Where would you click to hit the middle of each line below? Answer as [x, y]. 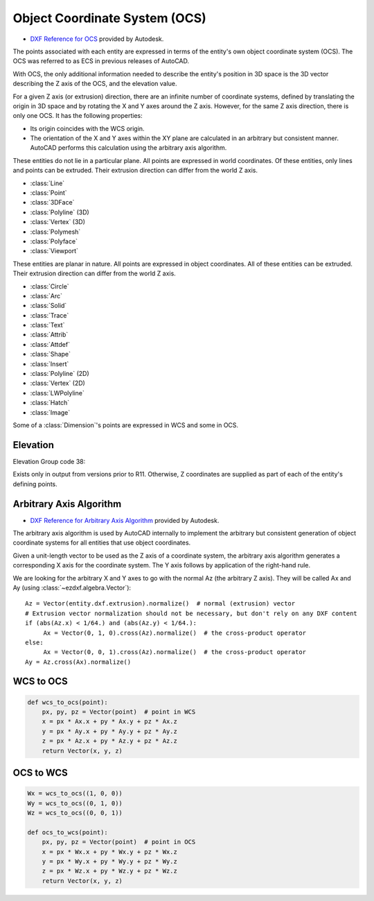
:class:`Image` [50, 412]
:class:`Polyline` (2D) [60, 374]
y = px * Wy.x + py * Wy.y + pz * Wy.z [110, 861]
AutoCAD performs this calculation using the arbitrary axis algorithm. [128, 148]
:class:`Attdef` [50, 344]
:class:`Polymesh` [55, 232]
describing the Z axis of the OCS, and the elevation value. [95, 84]
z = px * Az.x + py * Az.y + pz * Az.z [110, 741]
